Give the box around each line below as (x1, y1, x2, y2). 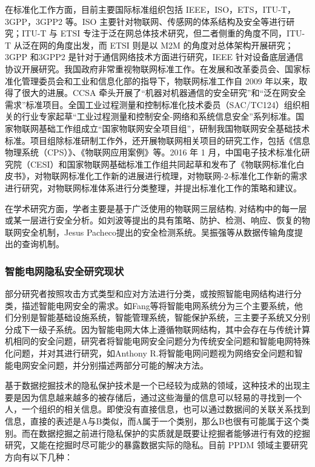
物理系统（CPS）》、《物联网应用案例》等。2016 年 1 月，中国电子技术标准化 (5, 146, 302, 159)
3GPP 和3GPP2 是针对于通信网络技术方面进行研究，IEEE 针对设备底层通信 (5, 50, 303, 63)
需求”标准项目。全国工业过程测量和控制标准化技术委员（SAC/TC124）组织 (5, 98, 301, 111)
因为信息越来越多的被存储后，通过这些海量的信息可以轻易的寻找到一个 (21, 390, 302, 403)
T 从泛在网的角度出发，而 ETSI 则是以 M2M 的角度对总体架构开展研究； (5, 38, 294, 51)
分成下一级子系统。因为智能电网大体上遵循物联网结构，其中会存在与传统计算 (5, 322, 310, 335)
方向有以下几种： (5, 450, 73, 463)
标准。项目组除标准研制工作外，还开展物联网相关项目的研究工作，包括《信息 (5, 134, 310, 146)
